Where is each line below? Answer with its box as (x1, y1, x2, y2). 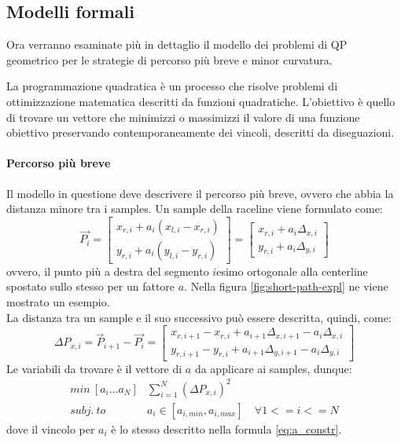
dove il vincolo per (6, 420, 95, 437)
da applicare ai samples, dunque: (194, 360, 352, 376)
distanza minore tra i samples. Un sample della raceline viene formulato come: (6, 200, 383, 217)
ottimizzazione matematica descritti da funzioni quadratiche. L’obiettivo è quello (6, 93, 395, 109)
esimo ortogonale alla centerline (216, 262, 368, 279)
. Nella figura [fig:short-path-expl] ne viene (184, 278, 388, 295)
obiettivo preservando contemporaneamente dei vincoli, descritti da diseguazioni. (6, 124, 395, 141)
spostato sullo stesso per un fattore (6, 278, 175, 295)
